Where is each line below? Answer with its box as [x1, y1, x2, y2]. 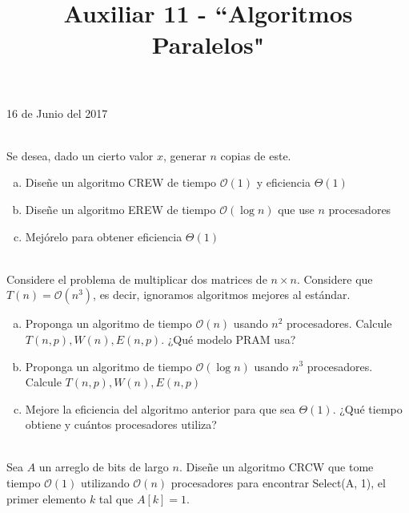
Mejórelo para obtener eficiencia [25, 228, 182, 244]
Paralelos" [151, 28, 265, 61]
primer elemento [6, 490, 86, 507]
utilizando [80, 475, 130, 491]
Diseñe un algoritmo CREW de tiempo [25, 174, 217, 191]
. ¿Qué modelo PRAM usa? [161, 330, 296, 347]
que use [278, 200, 315, 217]
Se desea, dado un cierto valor [6, 147, 154, 164]
